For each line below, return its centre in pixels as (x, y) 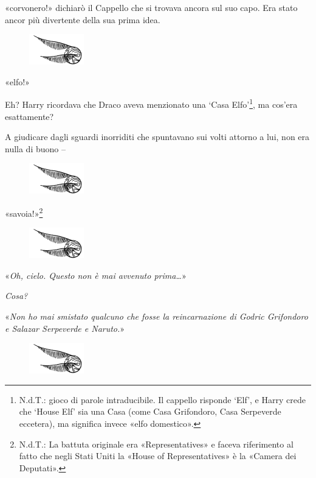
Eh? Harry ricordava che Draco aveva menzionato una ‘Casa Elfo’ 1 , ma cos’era (151, 104)
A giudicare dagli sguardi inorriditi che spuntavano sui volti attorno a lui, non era (157, 137)
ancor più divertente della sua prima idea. (83, 19)
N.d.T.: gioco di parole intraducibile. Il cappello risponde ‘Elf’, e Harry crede (162, 399)
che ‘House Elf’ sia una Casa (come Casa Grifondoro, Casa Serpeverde (150, 411)
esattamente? (29, 116)
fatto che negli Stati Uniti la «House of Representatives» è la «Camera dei (158, 456)
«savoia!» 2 (24, 212)
